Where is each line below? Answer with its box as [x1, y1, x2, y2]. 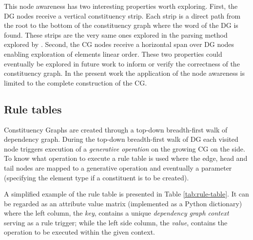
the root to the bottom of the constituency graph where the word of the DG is [4, 20, 238, 30]
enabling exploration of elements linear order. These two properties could [4, 48, 222, 59]
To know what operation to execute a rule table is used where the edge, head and [4, 153, 248, 163]
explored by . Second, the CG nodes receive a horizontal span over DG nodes [4, 39, 234, 49]
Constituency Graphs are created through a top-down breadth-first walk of [4, 124, 228, 134]
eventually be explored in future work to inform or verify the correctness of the [4, 58, 240, 68]
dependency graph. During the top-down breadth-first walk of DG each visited [4, 134, 238, 144]
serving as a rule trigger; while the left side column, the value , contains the [4, 217, 228, 227]
